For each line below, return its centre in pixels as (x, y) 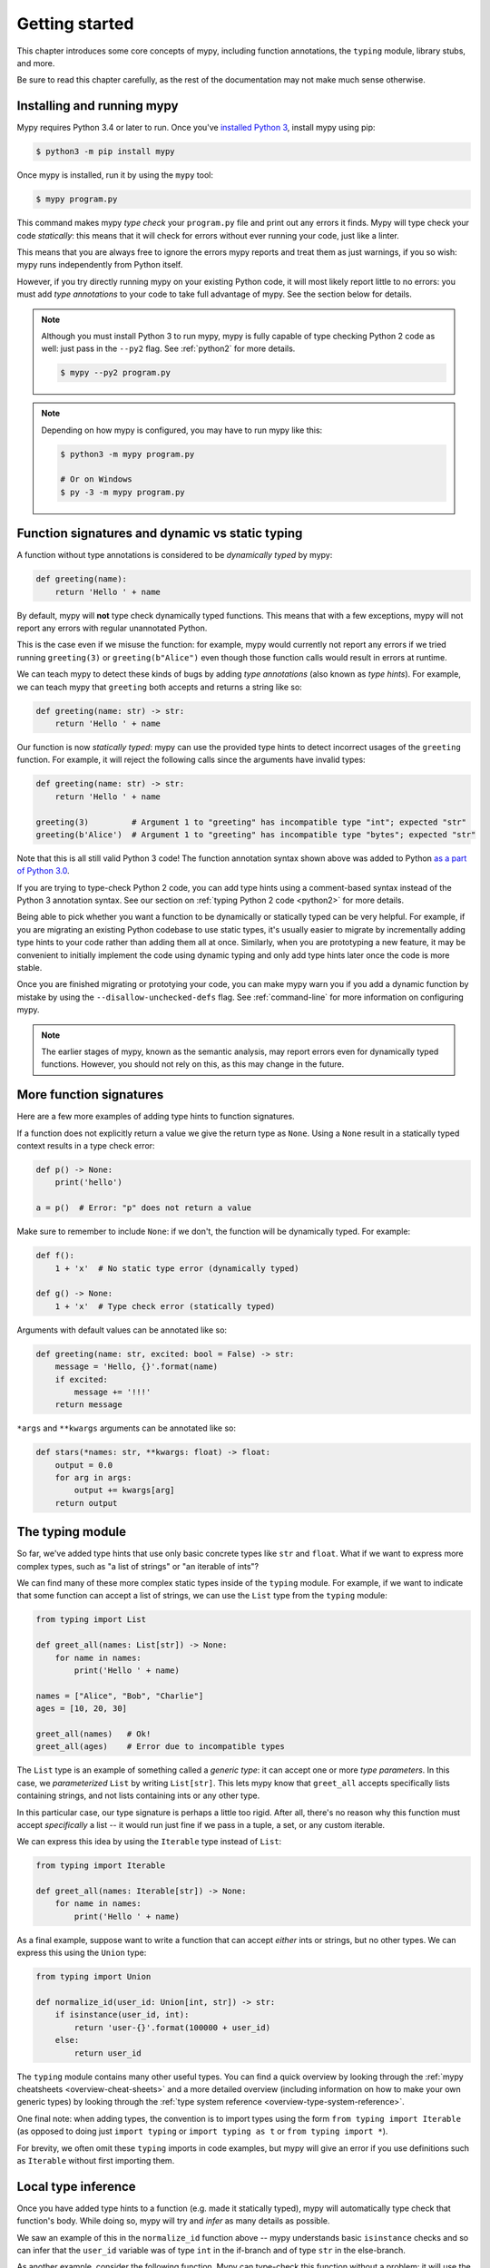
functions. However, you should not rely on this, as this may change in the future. (193, 1064)
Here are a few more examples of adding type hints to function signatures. (156, 1117)
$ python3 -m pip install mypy (106, 152)
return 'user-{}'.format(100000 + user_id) (172, 2027)
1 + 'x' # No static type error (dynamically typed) (177, 1268)
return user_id (108, 2053)
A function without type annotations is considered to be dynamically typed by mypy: (175, 555)
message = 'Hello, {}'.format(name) (136, 1367)
